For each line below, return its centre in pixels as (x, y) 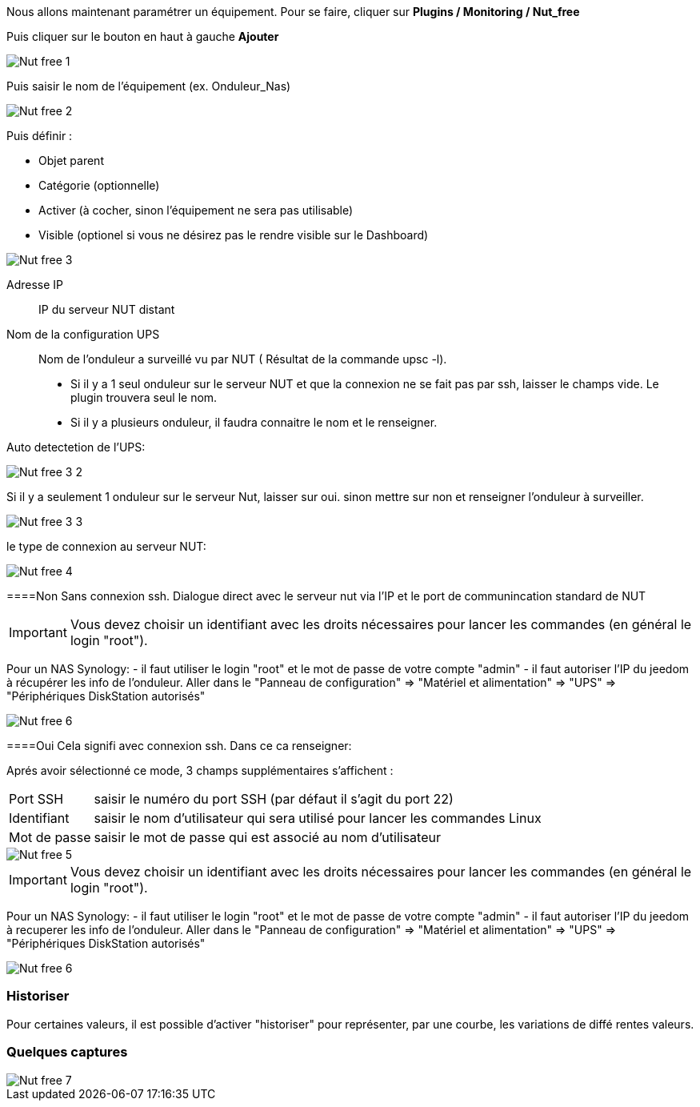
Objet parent (71, 160)
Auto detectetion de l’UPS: (76, 447)
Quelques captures (67, 1052)
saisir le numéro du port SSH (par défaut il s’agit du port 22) (274, 799)
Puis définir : (40, 136)
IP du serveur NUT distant (107, 309)
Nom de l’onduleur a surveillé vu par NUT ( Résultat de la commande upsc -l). (243, 359)
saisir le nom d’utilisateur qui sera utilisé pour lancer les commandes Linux (318, 818)
